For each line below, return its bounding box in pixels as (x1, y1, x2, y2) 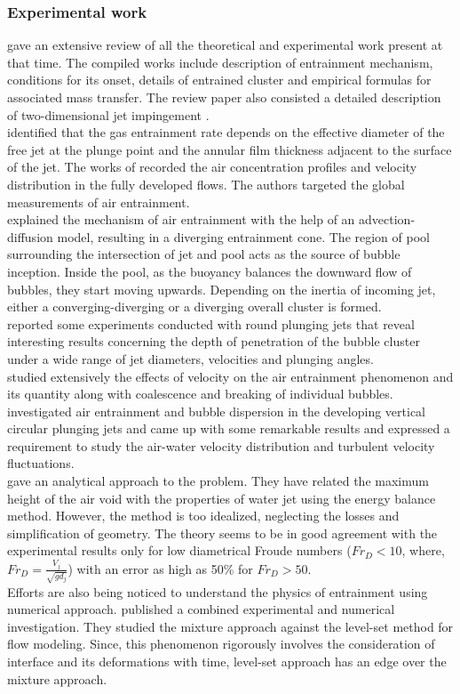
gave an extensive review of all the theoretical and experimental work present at (7, 36, 443, 54)
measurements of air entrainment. (7, 192, 190, 211)
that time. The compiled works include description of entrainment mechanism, (7, 52, 433, 71)
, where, (401, 541, 445, 560)
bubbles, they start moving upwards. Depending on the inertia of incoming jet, (7, 279, 436, 298)
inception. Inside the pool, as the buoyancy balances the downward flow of (7, 262, 412, 280)
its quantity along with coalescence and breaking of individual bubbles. (7, 384, 393, 403)
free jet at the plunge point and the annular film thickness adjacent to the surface (7, 140, 452, 158)
